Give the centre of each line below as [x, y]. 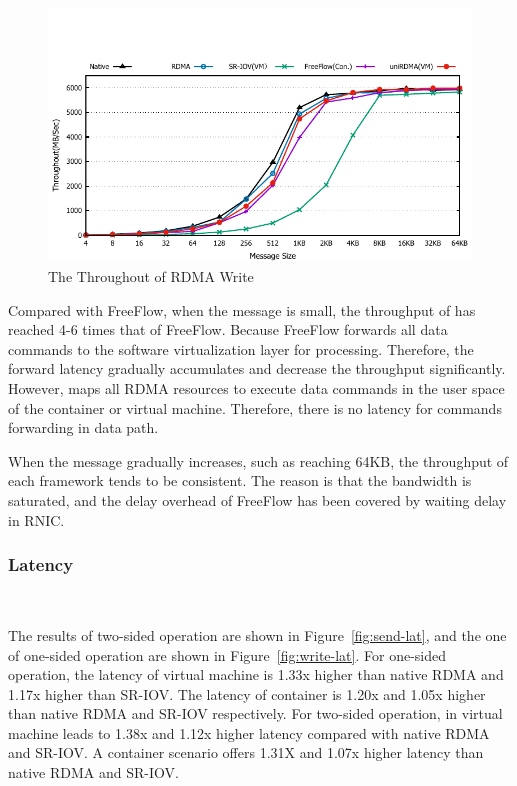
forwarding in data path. [83, 427]
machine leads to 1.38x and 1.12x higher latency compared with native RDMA [249, 732]
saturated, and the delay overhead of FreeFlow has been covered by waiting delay [257, 499]
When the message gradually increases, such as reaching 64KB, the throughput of [258, 460]
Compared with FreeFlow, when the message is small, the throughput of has [242, 309]
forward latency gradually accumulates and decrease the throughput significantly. [257, 368]
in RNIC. [36, 519]
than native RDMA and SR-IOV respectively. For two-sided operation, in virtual [255, 713]
